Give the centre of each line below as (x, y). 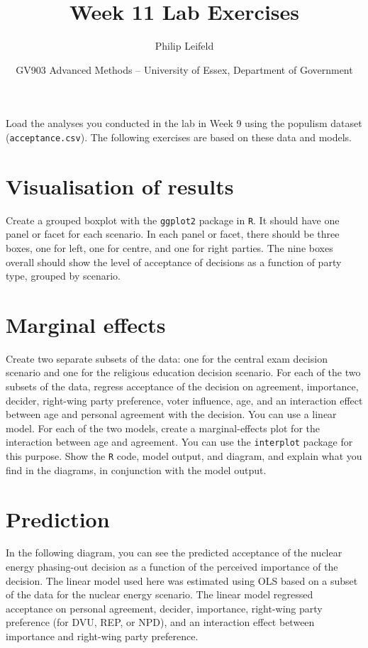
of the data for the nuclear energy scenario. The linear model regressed (160, 594)
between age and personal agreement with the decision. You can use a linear (171, 414)
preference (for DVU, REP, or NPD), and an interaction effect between (160, 622)
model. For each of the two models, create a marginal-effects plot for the (163, 428)
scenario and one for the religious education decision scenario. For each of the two (183, 372)
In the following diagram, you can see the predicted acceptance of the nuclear (174, 553)
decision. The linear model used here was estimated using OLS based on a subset (182, 580)
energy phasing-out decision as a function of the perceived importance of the (172, 567)
